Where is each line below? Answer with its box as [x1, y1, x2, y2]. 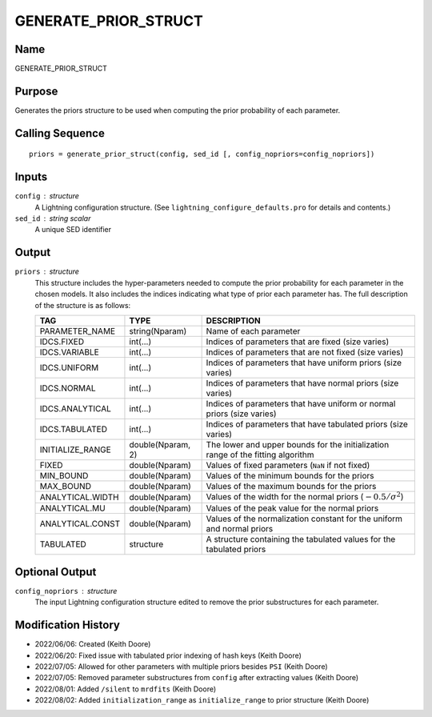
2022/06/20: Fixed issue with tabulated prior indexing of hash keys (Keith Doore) [34, 651, 302, 660]
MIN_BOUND [39, 470, 89, 481]
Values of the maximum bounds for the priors [206, 480, 377, 491]
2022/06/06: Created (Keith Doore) [34, 639, 151, 649]
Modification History [14, 619, 120, 632]
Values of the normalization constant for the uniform [206, 513, 403, 524]
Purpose [14, 84, 58, 98]
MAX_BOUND [39, 480, 92, 491]
